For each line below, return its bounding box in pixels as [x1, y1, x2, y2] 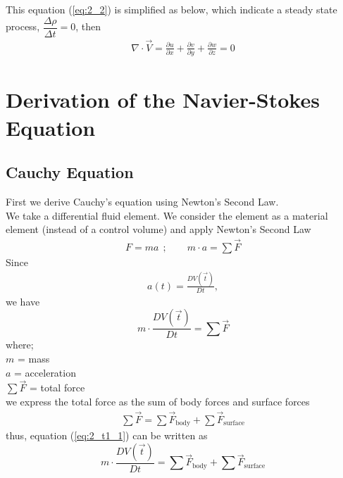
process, [6, 19, 40, 34]
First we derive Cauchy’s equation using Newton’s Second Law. [6, 194, 279, 208]
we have [6, 294, 40, 308]
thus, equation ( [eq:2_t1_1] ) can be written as [6, 428, 208, 443]
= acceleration [14, 365, 76, 379]
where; [6, 337, 34, 352]
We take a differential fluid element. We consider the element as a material [6, 208, 328, 222]
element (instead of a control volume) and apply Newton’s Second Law [6, 222, 311, 237]
